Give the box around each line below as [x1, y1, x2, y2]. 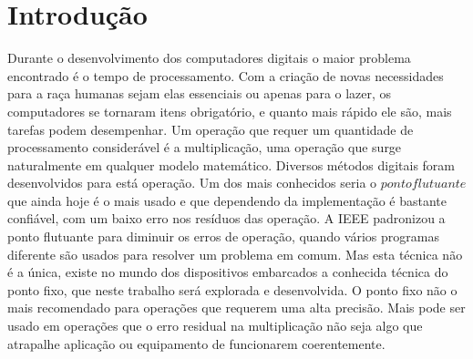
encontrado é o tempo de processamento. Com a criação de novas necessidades [7, 66, 444, 85]
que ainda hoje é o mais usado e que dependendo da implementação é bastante [7, 190, 447, 210]
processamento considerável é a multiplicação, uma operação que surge [7, 138, 402, 157]
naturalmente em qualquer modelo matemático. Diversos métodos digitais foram [7, 155, 456, 174]
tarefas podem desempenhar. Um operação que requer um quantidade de [7, 119, 414, 138]
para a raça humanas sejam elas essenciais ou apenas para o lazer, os [7, 84, 392, 103]
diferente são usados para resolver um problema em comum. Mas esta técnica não [7, 244, 463, 263]
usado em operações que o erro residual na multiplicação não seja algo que [7, 316, 423, 335]
